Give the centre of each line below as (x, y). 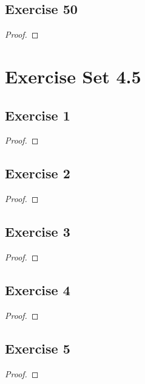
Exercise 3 (38, 232)
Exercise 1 (38, 115)
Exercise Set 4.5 (73, 76)
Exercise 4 (38, 289)
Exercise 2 (38, 173)
